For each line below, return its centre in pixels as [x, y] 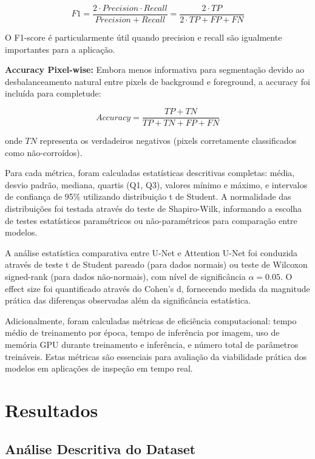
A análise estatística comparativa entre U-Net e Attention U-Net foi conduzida [151, 252]
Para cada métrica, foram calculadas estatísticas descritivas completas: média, [150, 173]
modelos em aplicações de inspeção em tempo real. [99, 368]
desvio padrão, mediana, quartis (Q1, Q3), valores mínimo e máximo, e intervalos [156, 184]
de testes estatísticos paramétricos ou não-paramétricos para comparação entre [151, 220]
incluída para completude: [53, 93]
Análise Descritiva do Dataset [100, 448]
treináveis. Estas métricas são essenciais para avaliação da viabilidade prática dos [156, 356]
